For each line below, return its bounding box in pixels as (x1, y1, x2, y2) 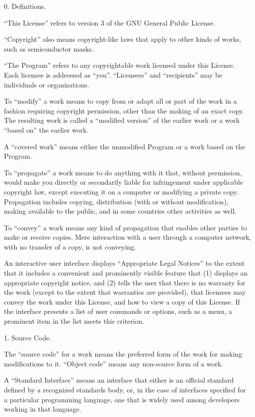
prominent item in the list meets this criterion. (4, 316, 144, 326)
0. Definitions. (4, 1, 46, 11)
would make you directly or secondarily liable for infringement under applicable (4, 177, 243, 187)
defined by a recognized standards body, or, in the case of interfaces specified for (4, 385, 246, 394)
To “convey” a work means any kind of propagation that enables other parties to (4, 222, 247, 232)
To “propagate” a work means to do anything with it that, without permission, (4, 167, 242, 177)
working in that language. (4, 404, 82, 414)
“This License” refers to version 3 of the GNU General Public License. (4, 17, 215, 28)
